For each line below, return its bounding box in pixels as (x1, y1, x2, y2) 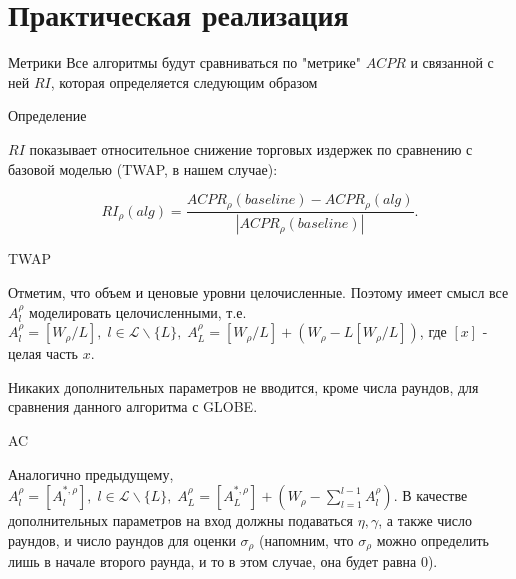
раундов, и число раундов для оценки (8, 529, 236, 550)
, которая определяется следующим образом (50, 71, 318, 92)
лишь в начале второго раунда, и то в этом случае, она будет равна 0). (8, 551, 438, 572)
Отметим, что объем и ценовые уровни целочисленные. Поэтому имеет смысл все (8, 282, 509, 303)
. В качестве (393, 485, 468, 506)
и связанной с (410, 52, 494, 73)
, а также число (378, 510, 473, 531)
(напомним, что (259, 529, 354, 550)
